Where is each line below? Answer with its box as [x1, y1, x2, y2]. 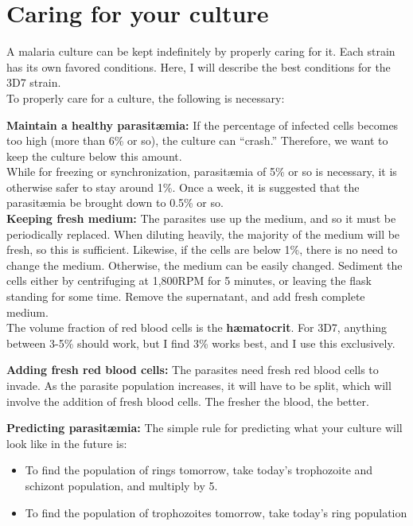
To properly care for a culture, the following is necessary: [6, 89, 285, 106]
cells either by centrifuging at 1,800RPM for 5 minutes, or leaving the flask [6, 272, 372, 289]
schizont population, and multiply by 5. [25, 477, 218, 493]
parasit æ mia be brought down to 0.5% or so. [6, 194, 224, 211]
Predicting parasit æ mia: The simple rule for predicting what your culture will [6, 419, 403, 436]
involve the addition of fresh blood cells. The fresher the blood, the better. [6, 392, 369, 409]
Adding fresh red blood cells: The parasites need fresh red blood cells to [6, 361, 379, 378]
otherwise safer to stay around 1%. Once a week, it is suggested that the [6, 178, 360, 195]
